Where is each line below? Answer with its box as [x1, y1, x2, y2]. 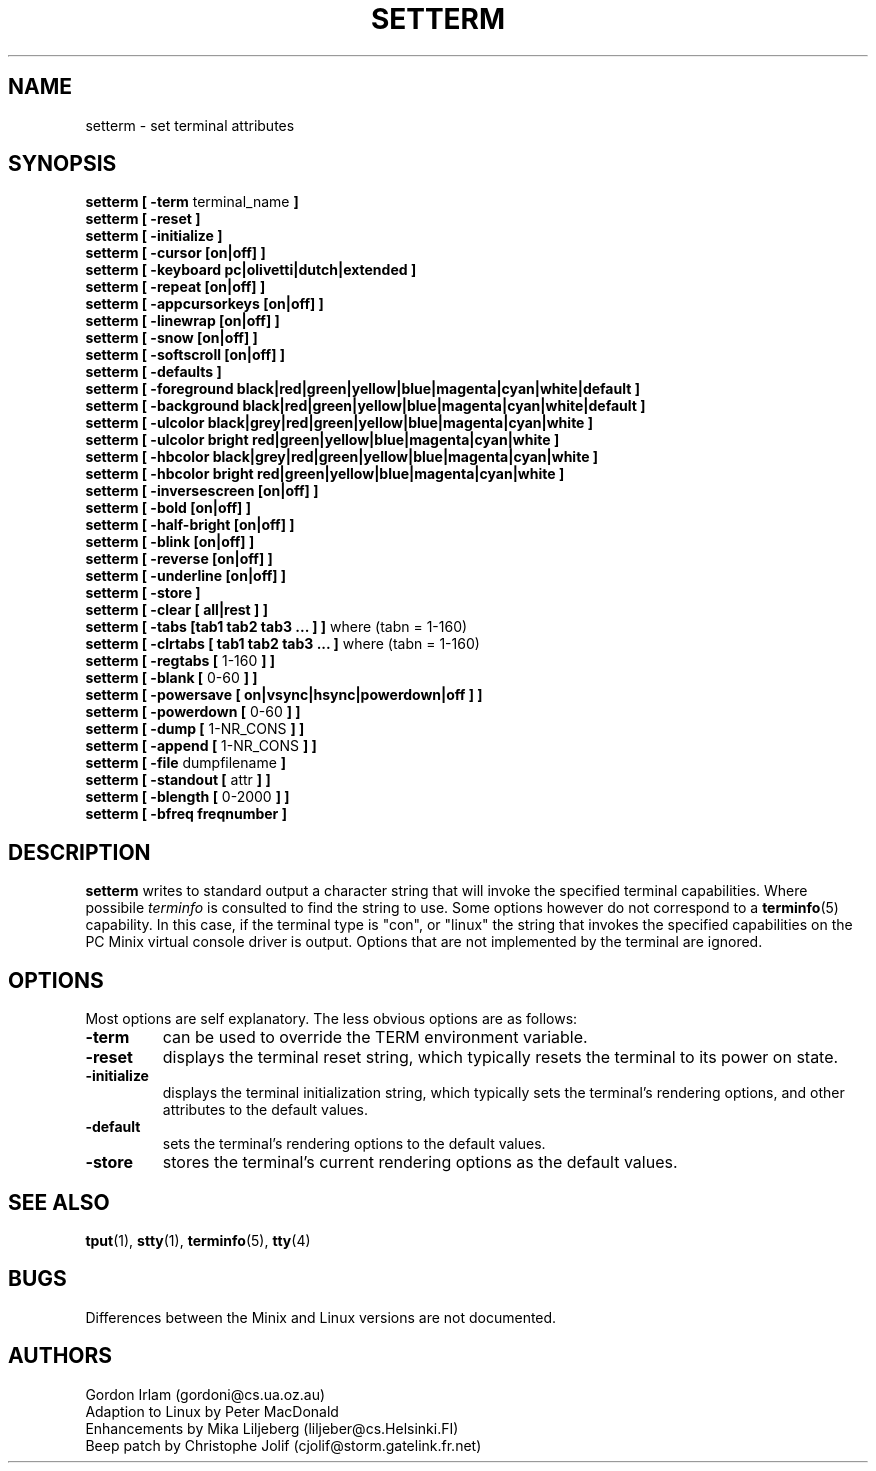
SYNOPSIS [8, 151, 117, 177]
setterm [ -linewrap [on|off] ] [85, 312, 280, 330]
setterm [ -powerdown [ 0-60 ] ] [85, 703, 301, 721]
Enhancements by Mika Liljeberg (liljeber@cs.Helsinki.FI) [85, 1419, 459, 1437]
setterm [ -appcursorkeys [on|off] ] [85, 295, 324, 313]
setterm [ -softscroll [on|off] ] [85, 346, 286, 364]
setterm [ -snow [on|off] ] [85, 329, 258, 347]
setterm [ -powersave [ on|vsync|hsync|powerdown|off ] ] [85, 686, 483, 704]
